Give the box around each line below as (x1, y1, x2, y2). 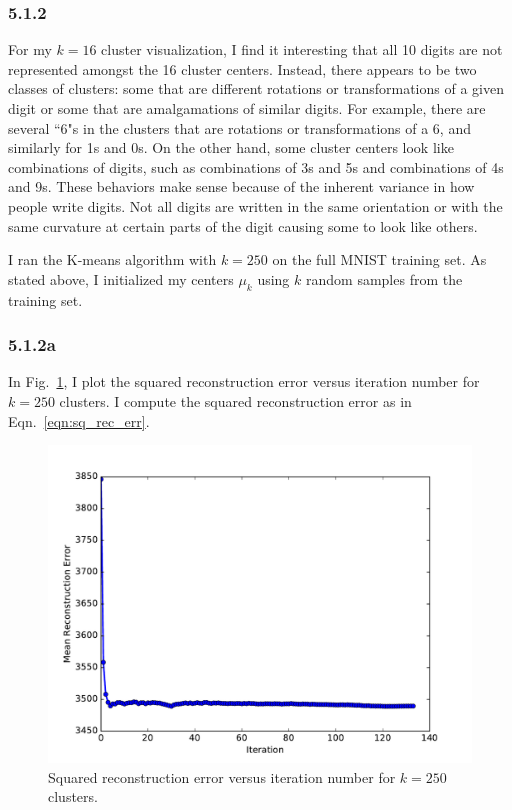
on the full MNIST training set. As (272, 249, 487, 270)
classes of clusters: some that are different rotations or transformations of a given (8, 78, 504, 99)
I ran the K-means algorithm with (8, 249, 217, 270)
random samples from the (306, 268, 463, 289)
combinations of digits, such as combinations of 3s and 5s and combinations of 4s (8, 156, 504, 177)
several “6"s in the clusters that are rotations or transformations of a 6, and (8, 117, 471, 138)
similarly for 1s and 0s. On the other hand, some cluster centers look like (8, 137, 454, 158)
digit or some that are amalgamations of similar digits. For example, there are (8, 98, 486, 118)
